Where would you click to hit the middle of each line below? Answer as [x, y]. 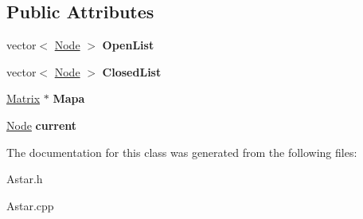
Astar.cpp [30, 205]
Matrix [23, 98]
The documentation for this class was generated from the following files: [182, 152]
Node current [42, 125]
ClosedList [132, 71]
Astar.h [25, 179]
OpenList [128, 45]
